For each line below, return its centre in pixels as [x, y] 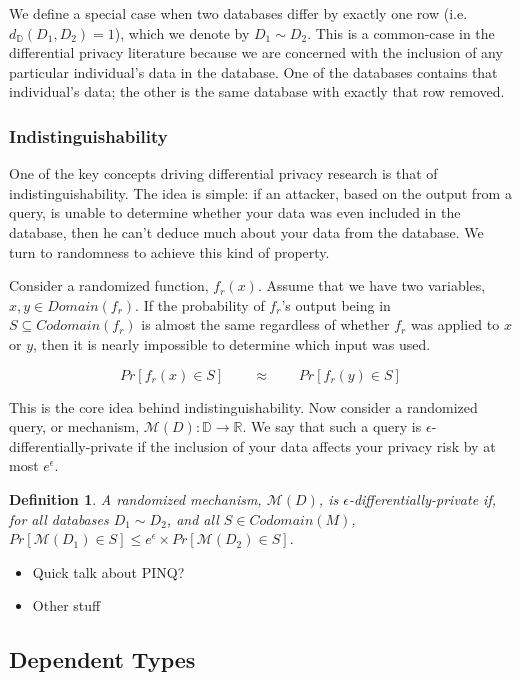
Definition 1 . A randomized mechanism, [135, 498]
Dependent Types [102, 659]
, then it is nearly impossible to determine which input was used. [232, 343]
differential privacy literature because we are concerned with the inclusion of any [256, 52]
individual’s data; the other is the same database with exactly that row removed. [257, 91]
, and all [192, 518]
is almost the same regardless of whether [265, 324]
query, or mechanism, [74, 426]
